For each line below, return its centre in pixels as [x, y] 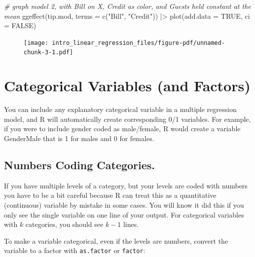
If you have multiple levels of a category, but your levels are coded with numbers [126, 185]
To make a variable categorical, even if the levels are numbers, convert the [116, 240]
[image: [36, 43]
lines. [131, 224]
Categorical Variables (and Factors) [127, 86]
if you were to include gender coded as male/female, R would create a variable [122, 128]
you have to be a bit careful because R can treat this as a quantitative [110, 195]
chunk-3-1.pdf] [49, 53]
